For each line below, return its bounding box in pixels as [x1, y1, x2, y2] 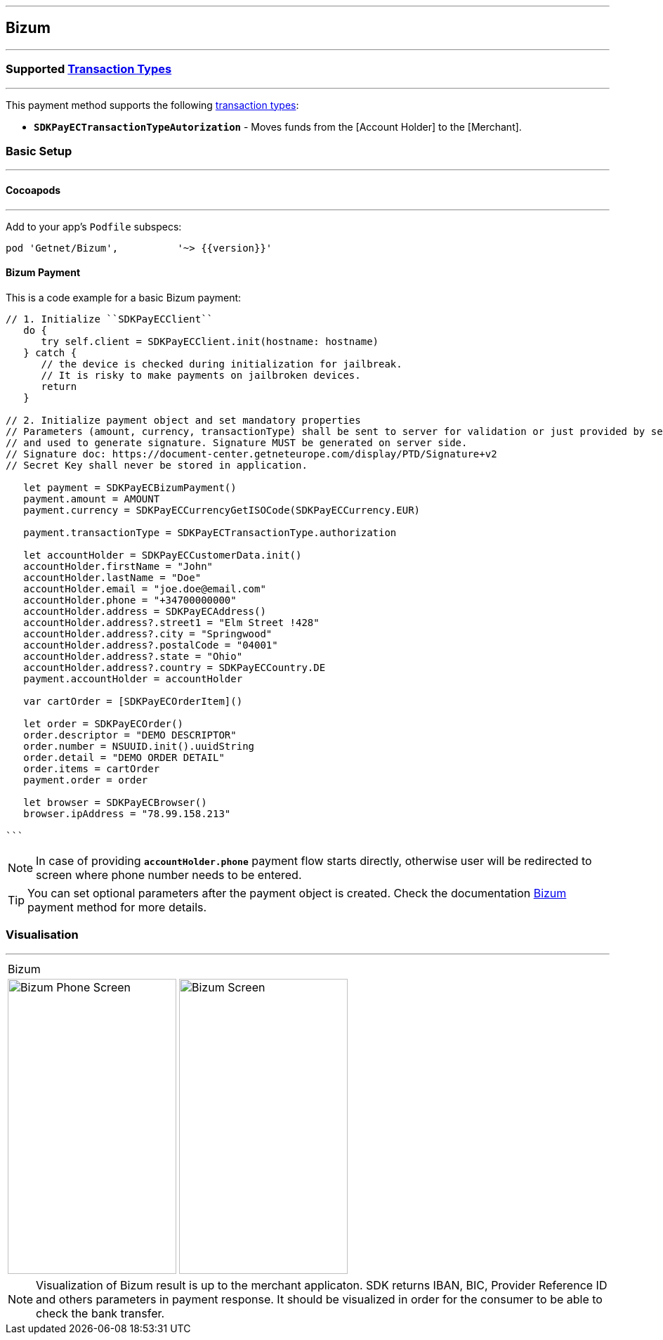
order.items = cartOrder [23, 762, 160, 774]
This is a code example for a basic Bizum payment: [6, 291, 242, 304]
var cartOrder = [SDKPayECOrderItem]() [23, 695, 243, 707]
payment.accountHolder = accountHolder [23, 672, 243, 684]
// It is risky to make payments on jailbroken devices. [41, 369, 361, 381]
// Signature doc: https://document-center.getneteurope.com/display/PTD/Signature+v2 [6, 448, 497, 460]
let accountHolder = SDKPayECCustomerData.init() [23, 549, 302, 561]
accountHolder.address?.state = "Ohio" [23, 650, 243, 662]
